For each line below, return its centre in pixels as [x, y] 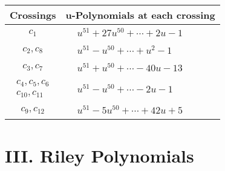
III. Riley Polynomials [99, 155]
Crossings [33, 15]
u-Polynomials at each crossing [140, 15]
